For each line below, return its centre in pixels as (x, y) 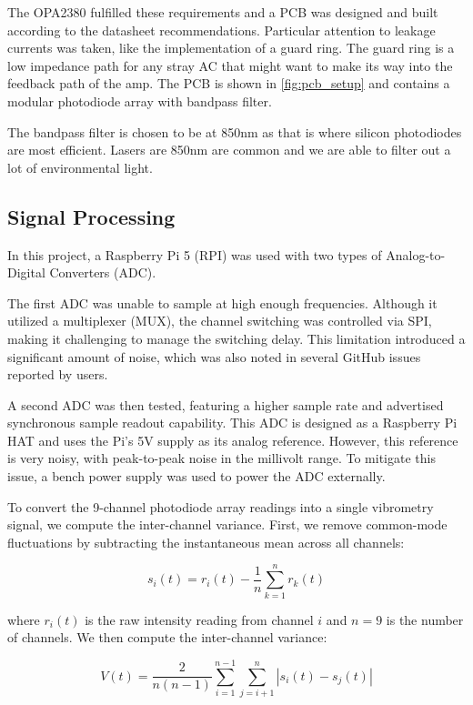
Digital (26, 272)
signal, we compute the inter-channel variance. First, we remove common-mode (227, 524)
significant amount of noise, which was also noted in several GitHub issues (214, 356)
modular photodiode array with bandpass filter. (140, 101)
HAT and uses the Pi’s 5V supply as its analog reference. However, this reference (233, 440)
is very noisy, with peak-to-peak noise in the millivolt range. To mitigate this (221, 458)
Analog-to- (416, 254)
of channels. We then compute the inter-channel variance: (167, 637)
